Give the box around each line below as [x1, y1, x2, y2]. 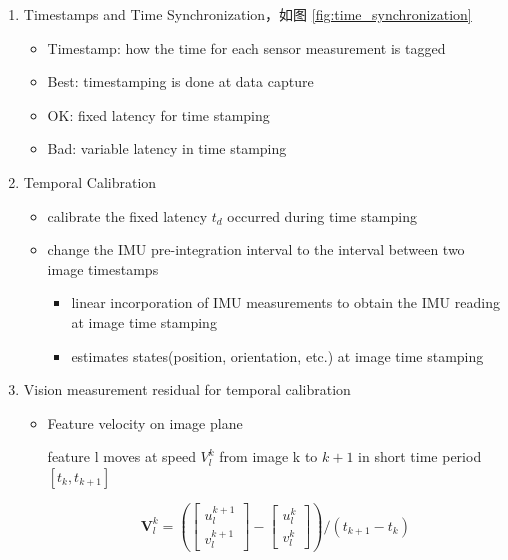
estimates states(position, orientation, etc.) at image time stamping [71, 345, 484, 366]
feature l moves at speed [47, 446, 196, 467]
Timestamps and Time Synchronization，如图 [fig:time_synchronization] [23, 4, 472, 24]
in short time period [358, 446, 482, 467]
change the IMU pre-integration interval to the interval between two [47, 239, 465, 260]
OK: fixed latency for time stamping [47, 104, 270, 125]
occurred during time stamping [227, 205, 417, 226]
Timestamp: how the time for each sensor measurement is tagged [47, 37, 446, 58]
